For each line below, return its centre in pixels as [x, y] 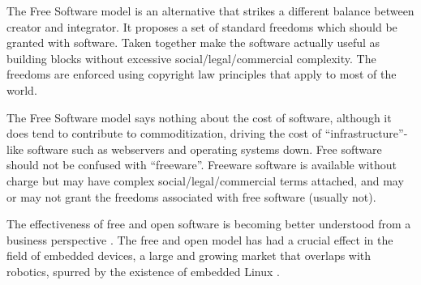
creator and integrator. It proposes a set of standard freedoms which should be [202, 26]
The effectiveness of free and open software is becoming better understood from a [209, 224]
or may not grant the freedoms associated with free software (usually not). [191, 196]
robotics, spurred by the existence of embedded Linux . [143, 271]
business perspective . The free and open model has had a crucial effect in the [200, 239]
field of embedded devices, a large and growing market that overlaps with [189, 255]
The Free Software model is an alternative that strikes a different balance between [210, 11]
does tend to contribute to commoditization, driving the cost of [164, 133]
